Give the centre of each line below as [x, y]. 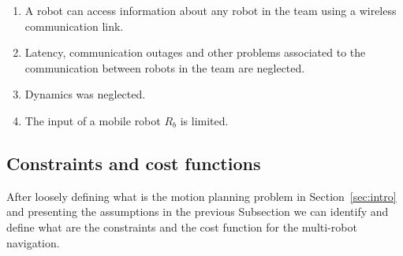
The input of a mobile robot [93, 120]
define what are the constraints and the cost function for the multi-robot [182, 226]
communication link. [74, 26]
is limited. [204, 120]
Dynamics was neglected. [85, 94]
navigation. [33, 242]
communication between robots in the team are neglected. [165, 67]
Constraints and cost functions [134, 163]
